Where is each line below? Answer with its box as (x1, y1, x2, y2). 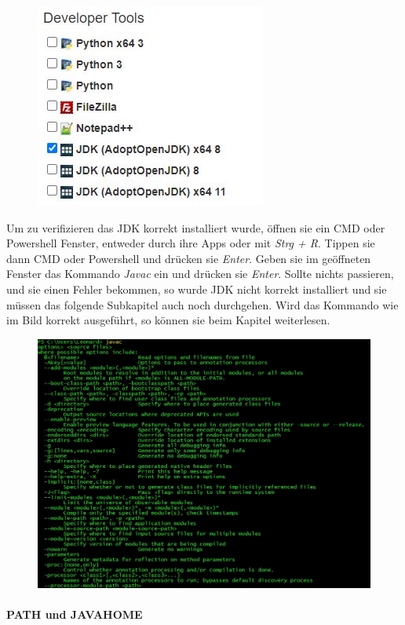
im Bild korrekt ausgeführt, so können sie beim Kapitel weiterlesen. (6, 312, 330, 328)
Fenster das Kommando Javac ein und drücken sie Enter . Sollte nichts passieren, (6, 265, 394, 282)
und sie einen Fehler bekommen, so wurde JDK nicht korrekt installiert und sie (6, 280, 387, 297)
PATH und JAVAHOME (6, 605, 143, 622)
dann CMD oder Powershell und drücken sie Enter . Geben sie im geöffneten (6, 250, 371, 266)
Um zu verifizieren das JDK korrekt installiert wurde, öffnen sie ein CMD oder (6, 219, 385, 236)
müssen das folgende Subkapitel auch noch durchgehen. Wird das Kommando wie (6, 296, 399, 312)
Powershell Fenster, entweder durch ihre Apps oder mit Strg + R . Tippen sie (6, 235, 375, 251)
